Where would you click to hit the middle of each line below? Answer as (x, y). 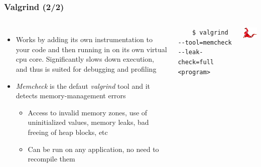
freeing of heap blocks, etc (68, 132)
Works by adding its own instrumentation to (84, 39)
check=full (196, 62)
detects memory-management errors (71, 96)
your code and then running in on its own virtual (91, 49)
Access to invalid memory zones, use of (88, 112)
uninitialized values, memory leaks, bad (88, 122)
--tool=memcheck (205, 42)
